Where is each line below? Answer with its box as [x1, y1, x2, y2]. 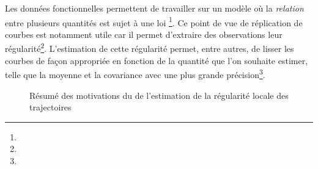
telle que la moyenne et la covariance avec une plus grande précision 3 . [5, 67, 265, 81]
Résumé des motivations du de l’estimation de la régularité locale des [29, 88, 289, 101]
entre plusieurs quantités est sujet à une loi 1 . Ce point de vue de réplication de [5, 14, 303, 29]
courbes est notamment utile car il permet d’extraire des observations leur [5, 27, 283, 40]
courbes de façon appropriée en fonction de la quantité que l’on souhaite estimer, [5, 54, 308, 67]
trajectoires [29, 101, 72, 113]
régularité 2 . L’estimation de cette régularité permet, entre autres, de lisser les [5, 40, 294, 55]
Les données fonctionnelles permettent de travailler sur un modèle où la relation [5, 2, 304, 14]
